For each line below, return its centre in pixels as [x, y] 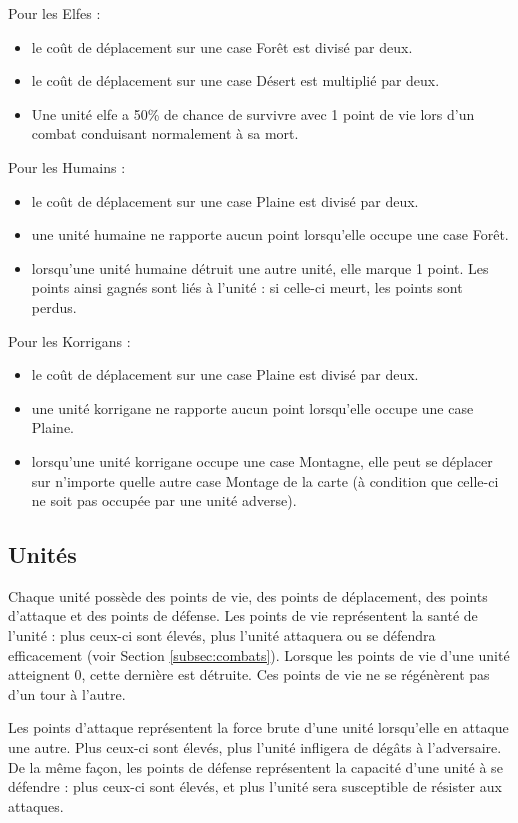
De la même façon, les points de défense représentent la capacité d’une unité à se [255, 766]
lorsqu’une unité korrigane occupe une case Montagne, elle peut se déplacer [262, 460]
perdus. [54, 306]
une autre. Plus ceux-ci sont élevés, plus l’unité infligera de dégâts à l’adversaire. [255, 747]
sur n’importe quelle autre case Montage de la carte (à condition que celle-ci [265, 480]
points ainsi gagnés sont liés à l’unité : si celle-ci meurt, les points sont [247, 287]
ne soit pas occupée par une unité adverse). [164, 500]
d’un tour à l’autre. [67, 693]
